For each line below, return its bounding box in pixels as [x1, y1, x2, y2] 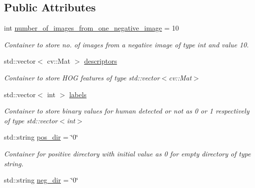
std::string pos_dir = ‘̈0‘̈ [4, 132, 78, 142]
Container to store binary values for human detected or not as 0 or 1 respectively [4, 106, 250, 116]
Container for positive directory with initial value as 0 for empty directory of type [4, 148, 251, 158]
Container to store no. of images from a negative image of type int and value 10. [4, 39, 249, 49]
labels [69, 89, 87, 99]
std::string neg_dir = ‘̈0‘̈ [4, 175, 78, 185]
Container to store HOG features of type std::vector [4, 72, 160, 82]
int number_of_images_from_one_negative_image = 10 [4, 23, 179, 33]
